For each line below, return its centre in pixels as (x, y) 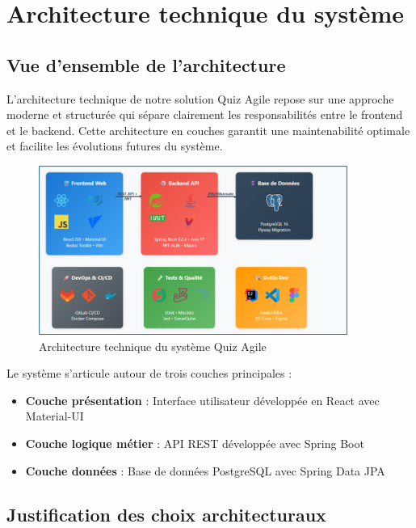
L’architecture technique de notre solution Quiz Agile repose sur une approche (200, 98)
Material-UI (55, 416)
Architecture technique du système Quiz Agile (153, 346)
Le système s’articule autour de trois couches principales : (149, 373)
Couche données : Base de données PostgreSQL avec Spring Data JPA (205, 470)
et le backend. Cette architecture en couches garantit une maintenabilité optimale (208, 130)
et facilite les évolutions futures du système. (115, 146)
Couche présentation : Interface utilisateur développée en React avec (202, 400)
